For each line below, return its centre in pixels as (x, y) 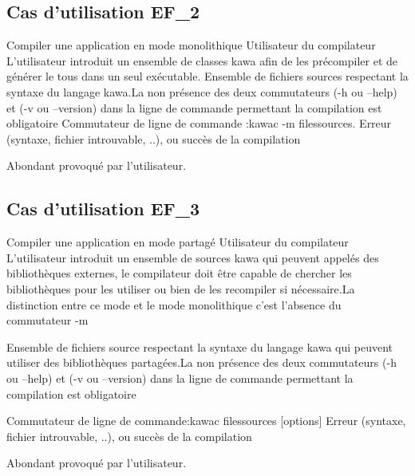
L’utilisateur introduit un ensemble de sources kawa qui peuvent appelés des (193, 257)
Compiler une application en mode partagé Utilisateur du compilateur (178, 242)
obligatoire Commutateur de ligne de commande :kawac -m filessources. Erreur (199, 123)
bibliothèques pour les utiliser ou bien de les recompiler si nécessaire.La (181, 288)
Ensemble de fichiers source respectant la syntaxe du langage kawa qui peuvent (200, 346)
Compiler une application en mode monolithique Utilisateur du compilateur (191, 45)
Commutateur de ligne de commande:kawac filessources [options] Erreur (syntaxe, (206, 421)
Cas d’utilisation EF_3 (103, 208)
